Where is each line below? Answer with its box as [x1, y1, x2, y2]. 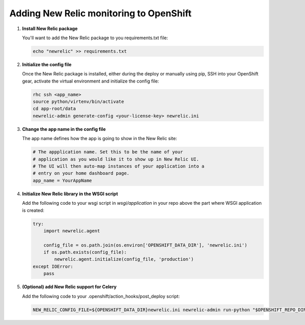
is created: [22, 207, 45, 213]
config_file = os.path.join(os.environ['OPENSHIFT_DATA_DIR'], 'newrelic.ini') [43, 242, 248, 248]
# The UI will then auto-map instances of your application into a [33, 163, 205, 169]
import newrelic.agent [43, 228, 100, 234]
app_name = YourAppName [33, 177, 93, 183]
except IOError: [33, 263, 74, 269]
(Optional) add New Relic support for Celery [22, 284, 117, 290]
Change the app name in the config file [22, 126, 106, 132]
